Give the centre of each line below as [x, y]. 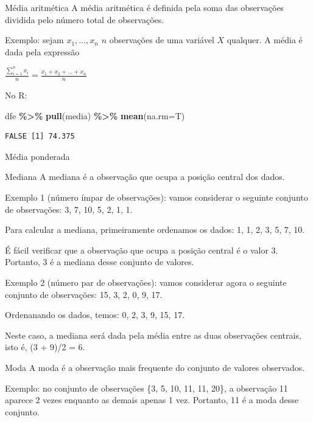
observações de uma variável [162, 40]
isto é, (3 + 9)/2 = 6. [45, 347]
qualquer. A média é [265, 40]
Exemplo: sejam [34, 40]
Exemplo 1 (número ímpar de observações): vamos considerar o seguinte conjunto [156, 197]
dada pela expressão [42, 51]
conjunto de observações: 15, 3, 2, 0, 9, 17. [84, 294]
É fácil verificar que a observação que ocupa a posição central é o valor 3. [142, 250]
